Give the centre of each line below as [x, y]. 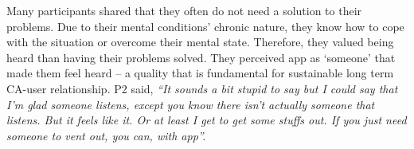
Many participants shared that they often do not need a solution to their [184, 10]
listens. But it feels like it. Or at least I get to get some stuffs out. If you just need [207, 120]
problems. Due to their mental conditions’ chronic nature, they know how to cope [205, 26]
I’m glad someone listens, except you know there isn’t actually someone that [191, 104]
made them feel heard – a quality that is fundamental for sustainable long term [200, 73]
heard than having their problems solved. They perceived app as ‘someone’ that [201, 57]
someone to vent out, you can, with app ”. [106, 135]
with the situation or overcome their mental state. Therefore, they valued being [200, 42]
